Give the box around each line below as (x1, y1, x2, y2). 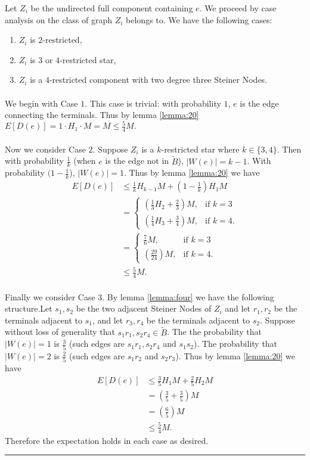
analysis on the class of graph (5, 13, 113, 26)
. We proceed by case (199, 2, 277, 14)
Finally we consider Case (5, 290, 95, 303)
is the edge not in (105, 154, 169, 167)
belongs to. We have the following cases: (126, 13, 272, 26)
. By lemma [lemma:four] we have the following (102, 290, 274, 303)
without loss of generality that (5, 325, 115, 338)
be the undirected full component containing (30, 2, 193, 14)
